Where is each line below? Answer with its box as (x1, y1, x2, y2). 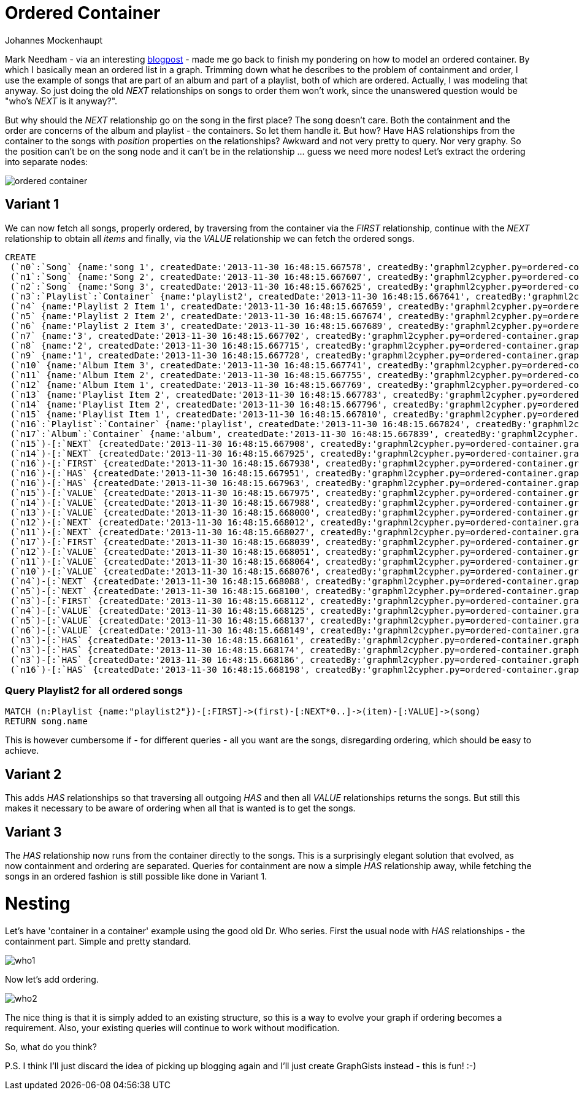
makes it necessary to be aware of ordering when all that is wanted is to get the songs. (5, 803, 356, 814)
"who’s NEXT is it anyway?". (5, 95, 118, 106)
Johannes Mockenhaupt (5, 34, 102, 45)
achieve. (5, 745, 39, 756)
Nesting (5, 892, 71, 914)
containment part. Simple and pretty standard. (5, 935, 191, 946)
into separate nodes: (5, 156, 88, 167)
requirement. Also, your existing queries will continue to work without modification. (5, 1022, 340, 1033)
